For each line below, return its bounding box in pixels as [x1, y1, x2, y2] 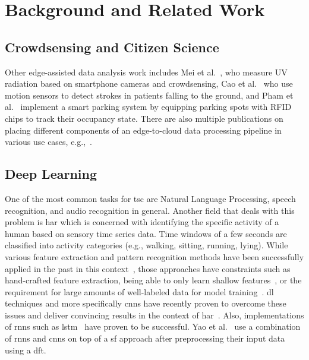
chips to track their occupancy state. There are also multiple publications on [5, 112, 283, 124]
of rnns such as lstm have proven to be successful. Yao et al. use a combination [5, 320, 301, 333]
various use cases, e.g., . [5, 135, 92, 148]
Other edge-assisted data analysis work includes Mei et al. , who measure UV [5, 65, 288, 78]
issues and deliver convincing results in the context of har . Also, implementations [5, 308, 304, 321]
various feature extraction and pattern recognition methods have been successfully [5, 250, 304, 263]
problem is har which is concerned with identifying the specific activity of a [5, 216, 279, 228]
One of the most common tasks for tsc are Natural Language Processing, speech [5, 192, 296, 204]
